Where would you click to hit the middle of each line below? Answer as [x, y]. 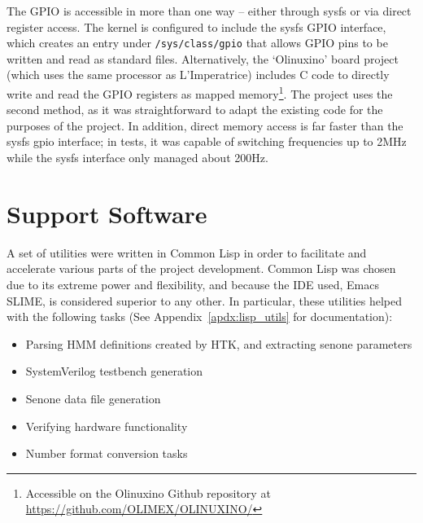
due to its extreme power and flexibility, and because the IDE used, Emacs [193, 284]
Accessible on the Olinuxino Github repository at [148, 492]
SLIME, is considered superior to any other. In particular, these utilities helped [204, 300]
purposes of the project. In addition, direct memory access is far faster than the [205, 125]
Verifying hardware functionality [107, 426]
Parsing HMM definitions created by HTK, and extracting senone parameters [219, 343]
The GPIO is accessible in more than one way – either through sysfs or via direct [209, 11]
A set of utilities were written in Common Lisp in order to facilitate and [187, 252]
